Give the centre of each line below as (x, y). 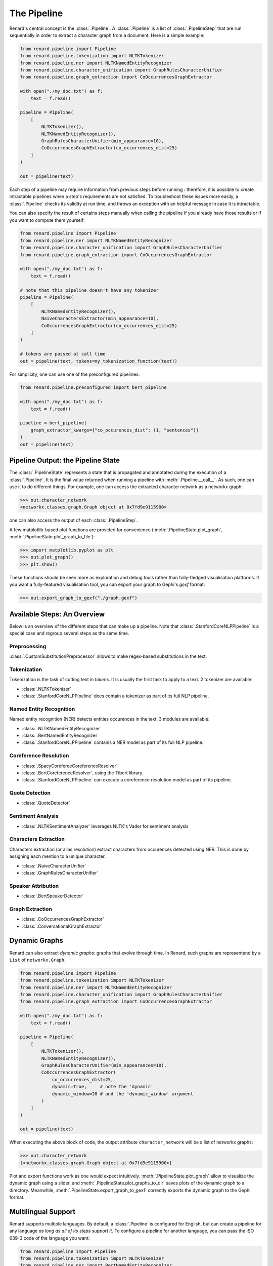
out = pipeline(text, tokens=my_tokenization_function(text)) (99, 361)
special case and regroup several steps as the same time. (69, 634)
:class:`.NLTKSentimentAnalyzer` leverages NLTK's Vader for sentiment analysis (105, 826)
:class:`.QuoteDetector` (46, 803)
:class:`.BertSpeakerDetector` (53, 896)
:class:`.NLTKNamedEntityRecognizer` (62, 728)
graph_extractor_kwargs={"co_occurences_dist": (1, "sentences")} (115, 430)
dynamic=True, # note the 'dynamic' (103, 1087)
